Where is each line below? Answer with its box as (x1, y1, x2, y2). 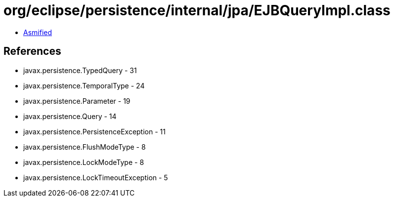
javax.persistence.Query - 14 (23, 112, 117, 121)
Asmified (23, 28, 52, 37)
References (3, 45, 61, 58)
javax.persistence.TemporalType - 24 (23, 81, 145, 90)
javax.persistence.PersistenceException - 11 (23, 127, 166, 136)
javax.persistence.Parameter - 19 (23, 96, 131, 105)
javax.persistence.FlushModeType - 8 (23, 142, 146, 151)
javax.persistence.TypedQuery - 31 (23, 66, 137, 75)
